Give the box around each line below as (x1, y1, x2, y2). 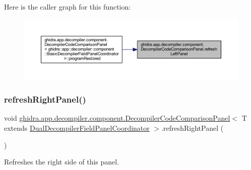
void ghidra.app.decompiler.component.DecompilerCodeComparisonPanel (4, 113, 230, 123)
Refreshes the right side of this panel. (4, 156, 119, 167)
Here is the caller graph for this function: (4, 2, 131, 12)
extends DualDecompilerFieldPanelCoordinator (4, 122, 150, 133)
